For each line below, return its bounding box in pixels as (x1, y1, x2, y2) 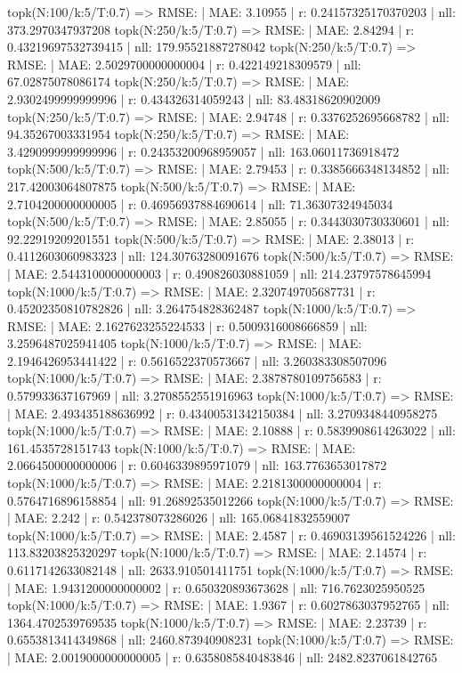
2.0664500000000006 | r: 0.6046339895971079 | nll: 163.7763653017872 (7, 456, 387, 474)
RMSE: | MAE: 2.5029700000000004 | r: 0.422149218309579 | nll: (7, 54, 361, 73)
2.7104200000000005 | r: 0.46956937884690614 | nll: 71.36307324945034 (7, 194, 393, 213)
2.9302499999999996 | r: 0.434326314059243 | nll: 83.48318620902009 (7, 89, 381, 108)
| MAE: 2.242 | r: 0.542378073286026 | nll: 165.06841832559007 (7, 508, 351, 527)
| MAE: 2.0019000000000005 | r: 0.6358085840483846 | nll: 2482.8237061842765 (7, 647, 438, 666)
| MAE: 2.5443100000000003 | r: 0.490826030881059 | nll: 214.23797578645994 (7, 264, 432, 282)
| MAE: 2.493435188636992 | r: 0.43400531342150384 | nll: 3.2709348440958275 (7, 403, 438, 422)
